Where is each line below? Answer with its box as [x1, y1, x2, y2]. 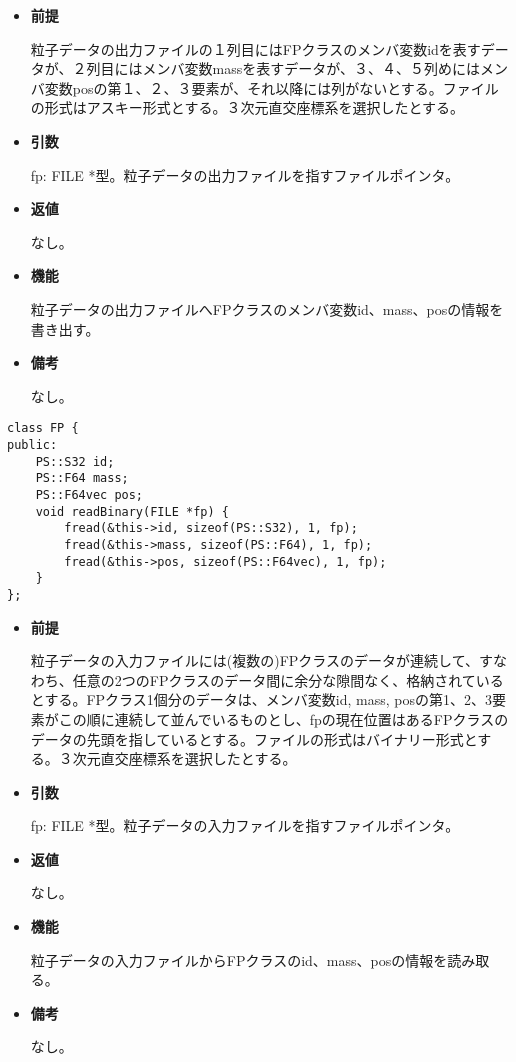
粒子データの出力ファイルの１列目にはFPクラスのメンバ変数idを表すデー [30, 38, 509, 59]
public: [7, 437, 58, 452]
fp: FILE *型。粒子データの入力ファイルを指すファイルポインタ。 [30, 815, 460, 836]
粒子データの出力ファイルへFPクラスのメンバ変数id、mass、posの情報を [30, 298, 504, 319]
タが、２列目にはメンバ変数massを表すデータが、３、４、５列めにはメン [30, 58, 508, 79]
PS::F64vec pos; [35, 487, 144, 502]
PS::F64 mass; [35, 471, 129, 486]
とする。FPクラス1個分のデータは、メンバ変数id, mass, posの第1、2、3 [30, 689, 492, 710]
